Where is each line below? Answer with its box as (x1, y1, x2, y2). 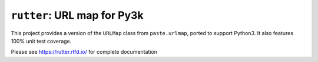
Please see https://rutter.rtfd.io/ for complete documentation (11, 49, 157, 56)
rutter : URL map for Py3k (11, 9, 144, 22)
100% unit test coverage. (11, 37, 72, 44)
